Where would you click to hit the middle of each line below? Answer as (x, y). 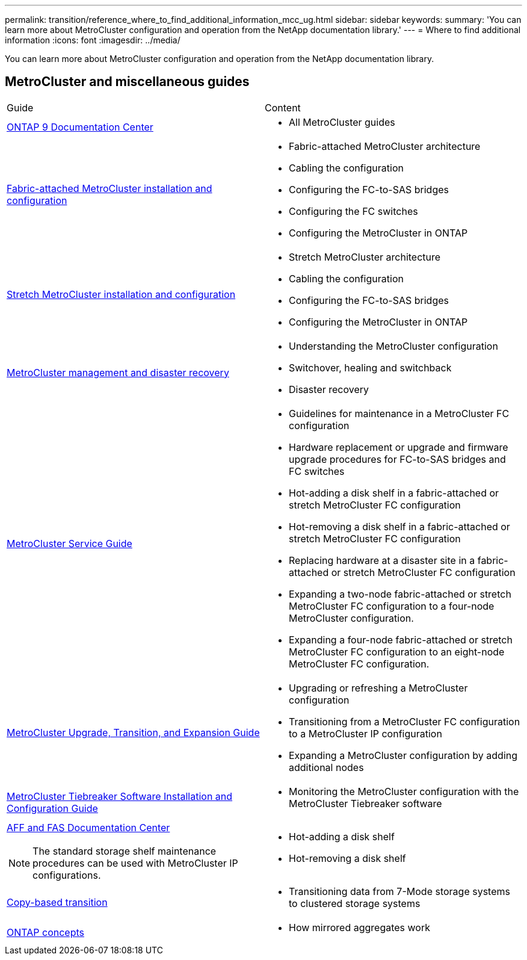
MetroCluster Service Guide (69, 543)
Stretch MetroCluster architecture (365, 257)
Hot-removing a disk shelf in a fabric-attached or (399, 526)
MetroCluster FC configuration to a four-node (392, 606)
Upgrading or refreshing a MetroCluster (378, 688)
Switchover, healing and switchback (370, 367)
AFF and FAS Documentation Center (88, 827)
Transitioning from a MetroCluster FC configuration (405, 721)
